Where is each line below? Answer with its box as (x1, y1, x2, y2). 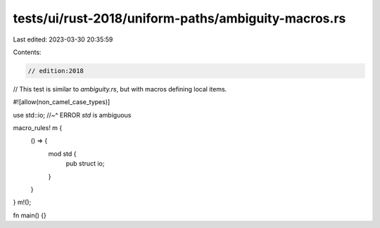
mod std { (48, 149, 77, 158)
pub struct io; (65, 159, 105, 168)
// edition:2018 (27, 67, 84, 75)
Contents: (13, 48, 42, 56)
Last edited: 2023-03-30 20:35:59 (13, 35, 113, 44)
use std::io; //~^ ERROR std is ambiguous (13, 110, 132, 119)
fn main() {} (13, 211, 47, 220)
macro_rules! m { (13, 124, 63, 132)
